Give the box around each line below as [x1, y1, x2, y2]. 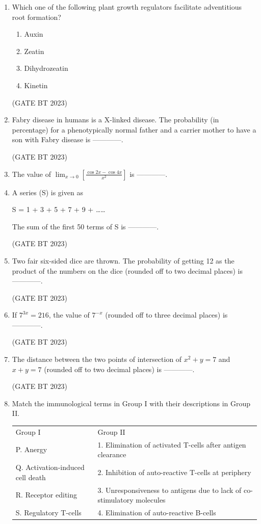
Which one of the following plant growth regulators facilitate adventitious [12, 2, 242, 12]
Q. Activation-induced [15, 462, 85, 473]
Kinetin [24, 80, 48, 90]
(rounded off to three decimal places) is [105, 309, 228, 320]
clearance [97, 449, 126, 460]
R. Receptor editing [15, 489, 77, 500]
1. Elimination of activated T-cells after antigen [97, 439, 246, 450]
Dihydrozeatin [24, 63, 68, 73]
